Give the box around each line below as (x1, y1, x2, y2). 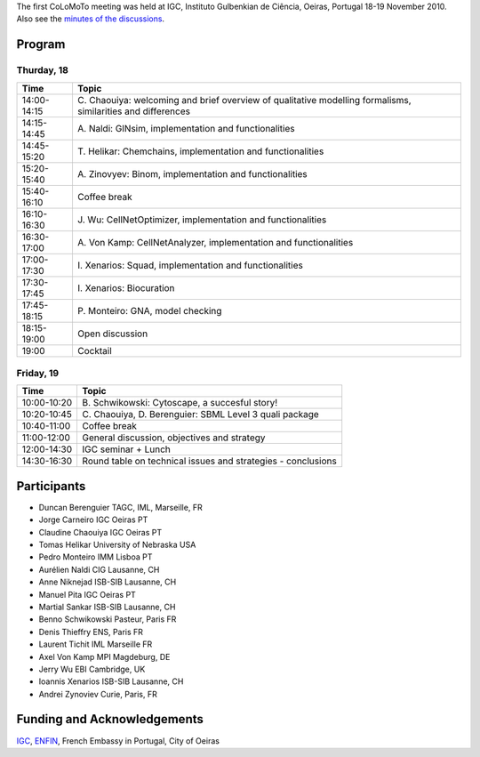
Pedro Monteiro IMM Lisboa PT (38, 552, 153, 562)
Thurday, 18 (16, 64, 68, 77)
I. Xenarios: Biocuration (76, 281, 175, 294)
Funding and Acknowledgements (16, 712, 204, 727)
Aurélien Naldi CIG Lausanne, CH (38, 564, 160, 575)
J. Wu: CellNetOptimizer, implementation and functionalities (76, 213, 327, 226)
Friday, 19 (16, 366, 60, 379)
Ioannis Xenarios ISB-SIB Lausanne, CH (38, 676, 184, 687)
